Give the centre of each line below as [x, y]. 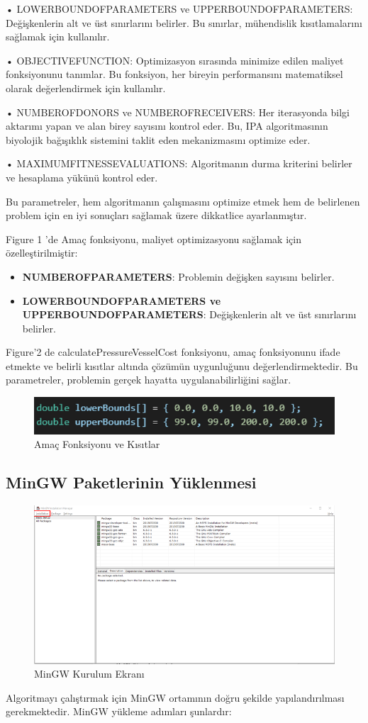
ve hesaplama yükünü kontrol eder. [82, 177]
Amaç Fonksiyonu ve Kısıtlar [97, 444]
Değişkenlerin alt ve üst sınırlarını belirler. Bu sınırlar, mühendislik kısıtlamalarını [184, 22]
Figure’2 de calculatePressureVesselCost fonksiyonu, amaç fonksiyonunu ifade [173, 352]
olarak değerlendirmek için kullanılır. [86, 88]
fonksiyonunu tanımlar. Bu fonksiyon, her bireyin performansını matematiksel [174, 74]
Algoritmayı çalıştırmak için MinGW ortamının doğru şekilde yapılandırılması [175, 697]
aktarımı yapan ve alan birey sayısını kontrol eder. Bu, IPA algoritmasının [167, 126]
